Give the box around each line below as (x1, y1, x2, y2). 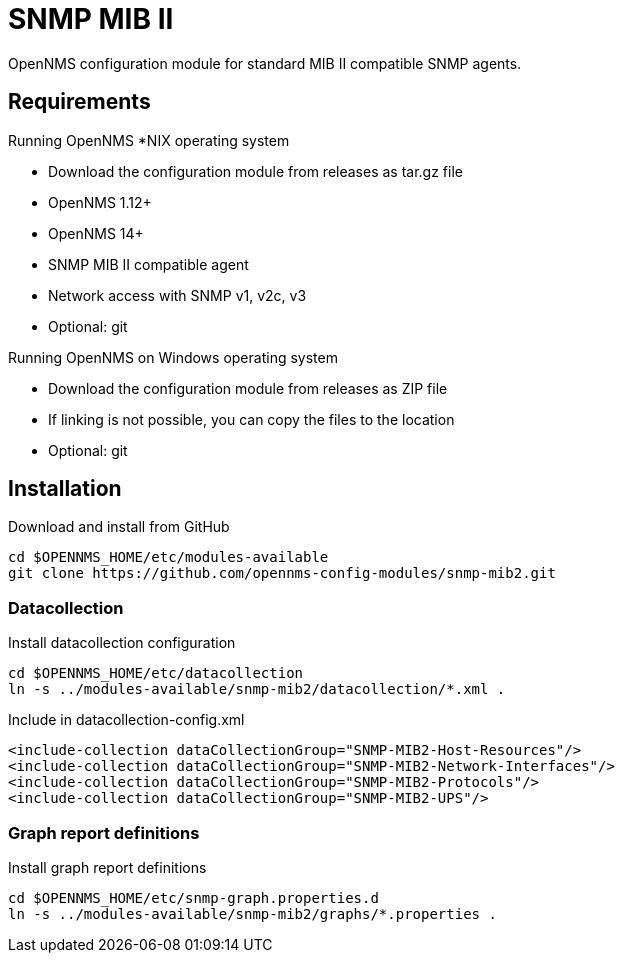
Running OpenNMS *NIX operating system (8, 131, 290, 149)
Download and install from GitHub (8, 518, 230, 536)
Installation (8, 476, 122, 502)
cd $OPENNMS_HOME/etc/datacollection (8, 665, 304, 682)
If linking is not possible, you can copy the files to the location (48, 410, 455, 428)
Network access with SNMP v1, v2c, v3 (48, 286, 307, 304)
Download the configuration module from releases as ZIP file (48, 379, 448, 397)
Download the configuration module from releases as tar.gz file (48, 162, 463, 180)
